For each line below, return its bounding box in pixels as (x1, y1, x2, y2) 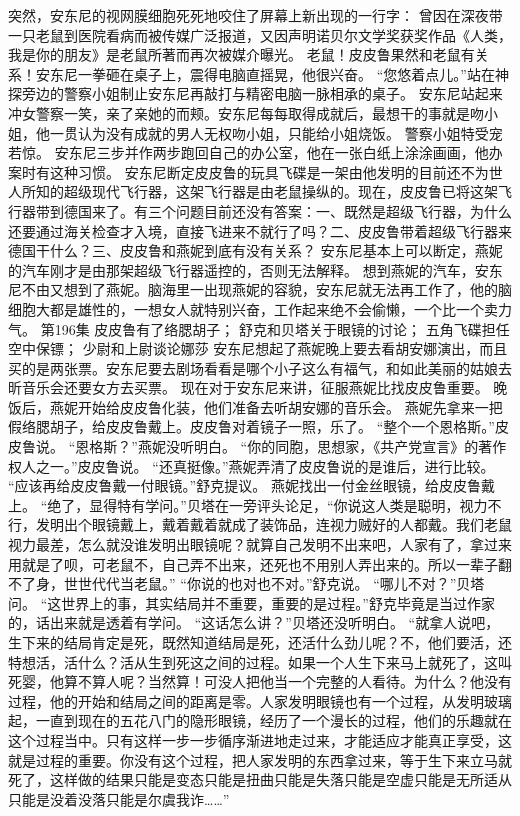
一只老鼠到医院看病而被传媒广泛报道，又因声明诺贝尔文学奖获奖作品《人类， (8, 24, 512, 45)
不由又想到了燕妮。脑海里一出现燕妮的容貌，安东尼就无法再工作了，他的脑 (21, 279, 512, 300)
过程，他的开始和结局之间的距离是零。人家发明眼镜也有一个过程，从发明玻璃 (8, 690, 512, 711)
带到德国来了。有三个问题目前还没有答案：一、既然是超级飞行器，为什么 (35, 200, 512, 221)
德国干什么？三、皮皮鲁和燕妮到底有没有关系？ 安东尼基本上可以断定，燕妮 (8, 240, 503, 261)
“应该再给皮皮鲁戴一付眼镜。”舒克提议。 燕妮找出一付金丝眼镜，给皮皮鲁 (8, 475, 481, 496)
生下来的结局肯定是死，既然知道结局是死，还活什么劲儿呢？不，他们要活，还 (8, 632, 512, 652)
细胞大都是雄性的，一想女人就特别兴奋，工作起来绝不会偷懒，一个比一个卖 (8, 298, 498, 319)
